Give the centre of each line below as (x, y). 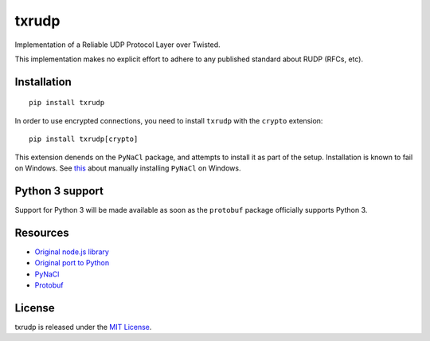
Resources (42, 232)
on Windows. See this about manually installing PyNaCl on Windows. (128, 168)
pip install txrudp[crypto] (84, 139)
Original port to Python (72, 263)
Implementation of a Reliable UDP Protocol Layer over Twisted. (117, 45)
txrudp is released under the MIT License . (83, 327)
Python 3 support (59, 191)
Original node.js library (72, 252)
